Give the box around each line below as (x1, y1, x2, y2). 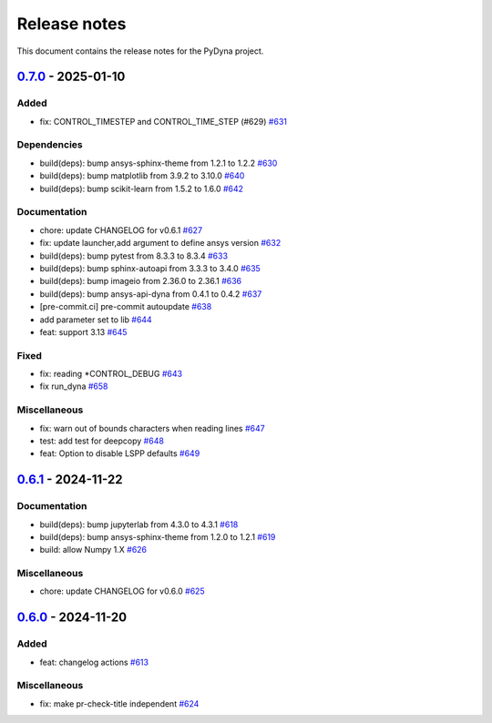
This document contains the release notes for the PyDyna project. (16, 46, 264, 56)
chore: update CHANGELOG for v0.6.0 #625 (39, 586, 205, 596)
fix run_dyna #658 (39, 381, 108, 392)
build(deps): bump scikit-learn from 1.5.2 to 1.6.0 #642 (39, 183, 244, 194)
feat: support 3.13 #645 (39, 326, 128, 337)
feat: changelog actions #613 (39, 657, 149, 667)
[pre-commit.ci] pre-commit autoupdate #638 (39, 301, 212, 312)
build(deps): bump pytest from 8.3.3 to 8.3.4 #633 (39, 250, 228, 261)
